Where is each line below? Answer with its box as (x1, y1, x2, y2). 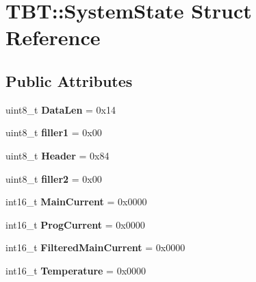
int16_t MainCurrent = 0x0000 (5, 194, 147, 209)
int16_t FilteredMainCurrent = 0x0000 (5, 240, 185, 255)
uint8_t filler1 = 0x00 (5, 125, 102, 140)
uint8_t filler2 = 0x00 (5, 171, 102, 185)
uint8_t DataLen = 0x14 (5, 102, 116, 116)
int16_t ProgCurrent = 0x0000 (5, 217, 145, 231)
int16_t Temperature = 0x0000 (5, 263, 146, 277)
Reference (5, 23, 101, 51)
